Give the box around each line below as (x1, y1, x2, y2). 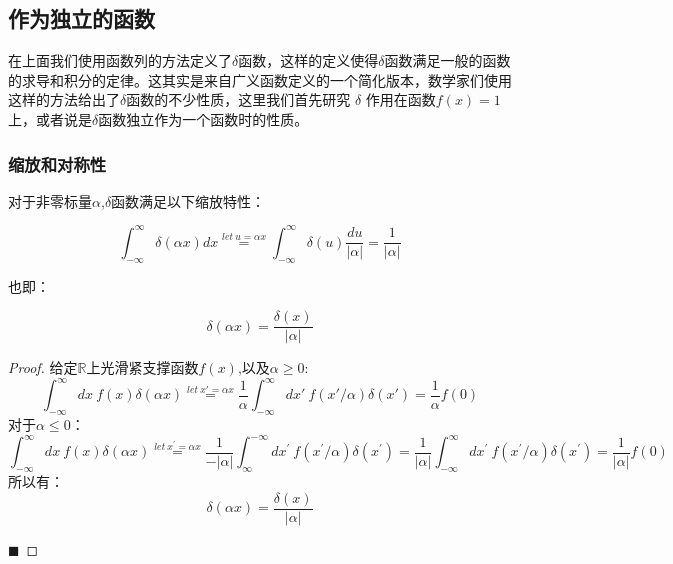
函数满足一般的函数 (384, 50, 511, 71)
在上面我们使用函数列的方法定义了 (8, 50, 232, 71)
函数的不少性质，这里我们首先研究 (126, 89, 351, 110)
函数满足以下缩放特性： (111, 190, 266, 211)
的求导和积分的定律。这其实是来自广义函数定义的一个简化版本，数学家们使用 (8, 69, 512, 90)
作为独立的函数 (8, 3, 155, 34)
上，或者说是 (8, 108, 92, 129)
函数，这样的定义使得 (238, 50, 379, 71)
